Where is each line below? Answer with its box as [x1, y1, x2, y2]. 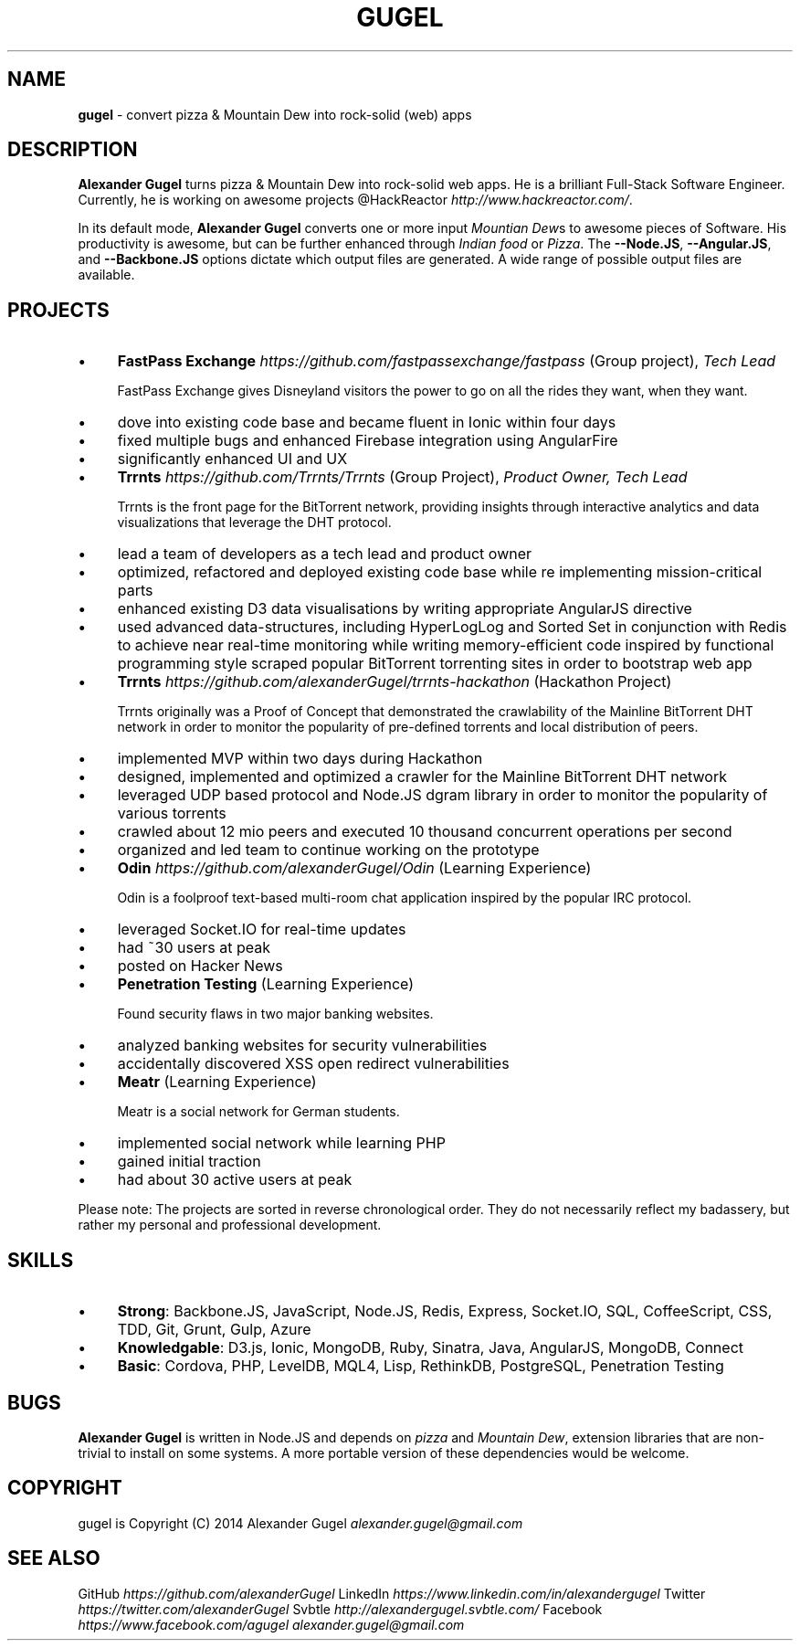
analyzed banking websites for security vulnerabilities [117, 1036, 488, 1055]
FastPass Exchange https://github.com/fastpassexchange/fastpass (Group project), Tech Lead [117, 352, 776, 371]
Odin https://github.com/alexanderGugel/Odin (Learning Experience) [117, 859, 592, 878]
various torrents [117, 804, 226, 823]
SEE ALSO [7, 1547, 100, 1570]
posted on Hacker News [117, 956, 283, 976]
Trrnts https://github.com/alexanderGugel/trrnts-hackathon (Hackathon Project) [117, 672, 672, 692]
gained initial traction [117, 1152, 261, 1171]
